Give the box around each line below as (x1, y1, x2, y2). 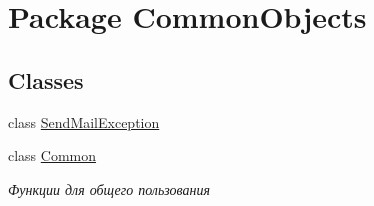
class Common (8, 145, 97, 166)
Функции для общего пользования (8, 178, 210, 199)
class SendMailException (8, 111, 160, 132)
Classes (8, 64, 84, 95)
